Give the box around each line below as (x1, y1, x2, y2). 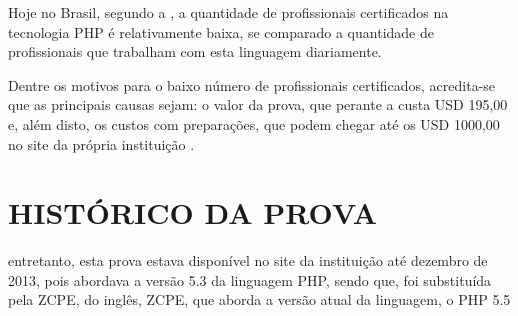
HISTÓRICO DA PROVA (8, 192, 377, 233)
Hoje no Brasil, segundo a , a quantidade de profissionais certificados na (8, 2, 449, 22)
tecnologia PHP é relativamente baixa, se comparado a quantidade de (8, 21, 434, 42)
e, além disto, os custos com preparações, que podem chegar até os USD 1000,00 (8, 113, 500, 134)
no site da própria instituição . (8, 133, 195, 154)
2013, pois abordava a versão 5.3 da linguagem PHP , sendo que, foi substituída (8, 269, 492, 290)
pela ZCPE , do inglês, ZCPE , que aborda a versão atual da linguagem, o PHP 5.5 (8, 289, 511, 310)
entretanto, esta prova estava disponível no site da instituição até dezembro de (8, 250, 488, 271)
